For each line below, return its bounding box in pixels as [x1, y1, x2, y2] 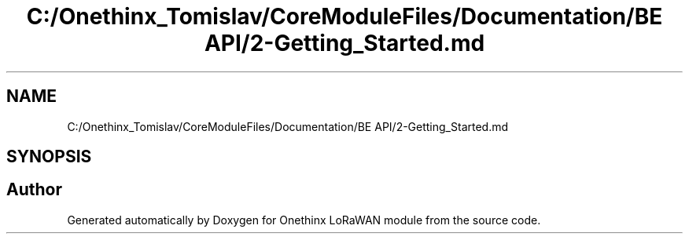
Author [6, 180, 62, 200]
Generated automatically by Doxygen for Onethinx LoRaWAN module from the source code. [67, 213, 541, 227]
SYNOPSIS [6, 147, 92, 167]
